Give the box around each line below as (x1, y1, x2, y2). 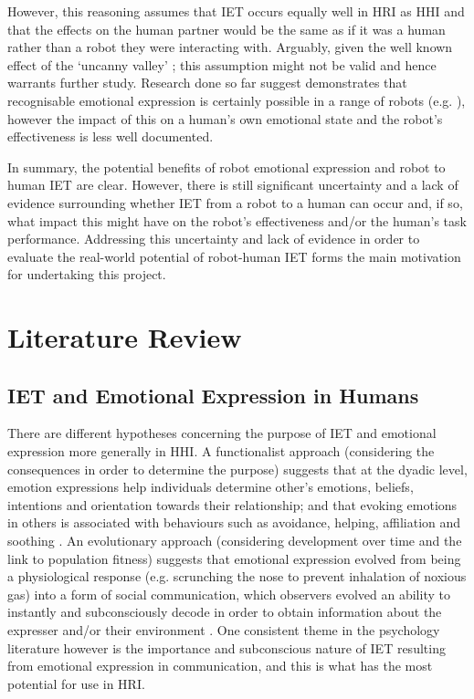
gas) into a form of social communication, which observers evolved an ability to (7, 584, 450, 603)
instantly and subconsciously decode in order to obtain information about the (7, 602, 442, 621)
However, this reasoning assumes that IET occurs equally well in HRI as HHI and (7, 2, 465, 20)
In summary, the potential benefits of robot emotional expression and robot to (7, 157, 446, 176)
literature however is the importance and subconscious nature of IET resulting (7, 638, 446, 657)
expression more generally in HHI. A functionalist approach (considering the (7, 442, 435, 461)
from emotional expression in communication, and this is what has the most (7, 656, 433, 675)
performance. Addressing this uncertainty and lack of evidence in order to (7, 229, 420, 248)
